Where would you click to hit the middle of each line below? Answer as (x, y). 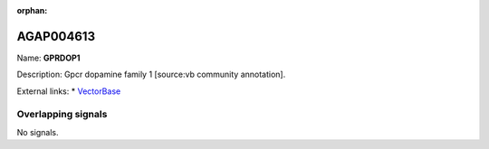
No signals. (38, 132)
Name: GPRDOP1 (48, 58)
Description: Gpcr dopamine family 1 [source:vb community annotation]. (151, 74)
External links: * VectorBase (69, 91)
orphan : (32, 10)
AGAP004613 (56, 36)
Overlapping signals (62, 115)
